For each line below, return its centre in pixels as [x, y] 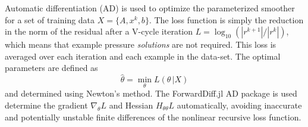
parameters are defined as [51, 68]
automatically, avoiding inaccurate [239, 105]
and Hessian [131, 105]
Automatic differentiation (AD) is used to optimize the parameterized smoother [150, 8]
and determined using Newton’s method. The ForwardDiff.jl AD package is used [151, 93]
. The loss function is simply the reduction [226, 19]
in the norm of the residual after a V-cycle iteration [99, 31]
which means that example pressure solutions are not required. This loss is [141, 44]
